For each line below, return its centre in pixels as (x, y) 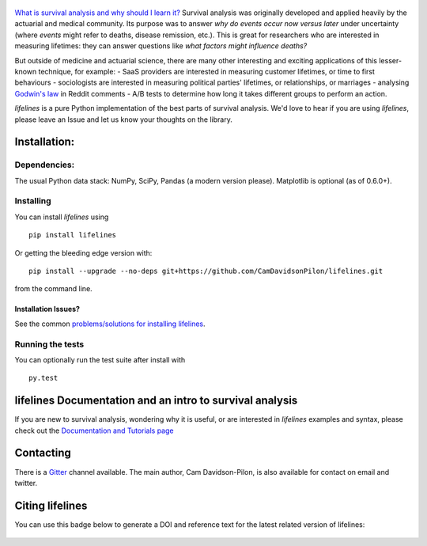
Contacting (43, 453)
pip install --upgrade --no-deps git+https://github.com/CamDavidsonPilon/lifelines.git (206, 271)
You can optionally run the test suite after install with (100, 359)
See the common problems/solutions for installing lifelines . (110, 324)
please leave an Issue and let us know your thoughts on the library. (123, 119)
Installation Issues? (47, 309)
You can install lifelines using (62, 217)
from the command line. (53, 289)
